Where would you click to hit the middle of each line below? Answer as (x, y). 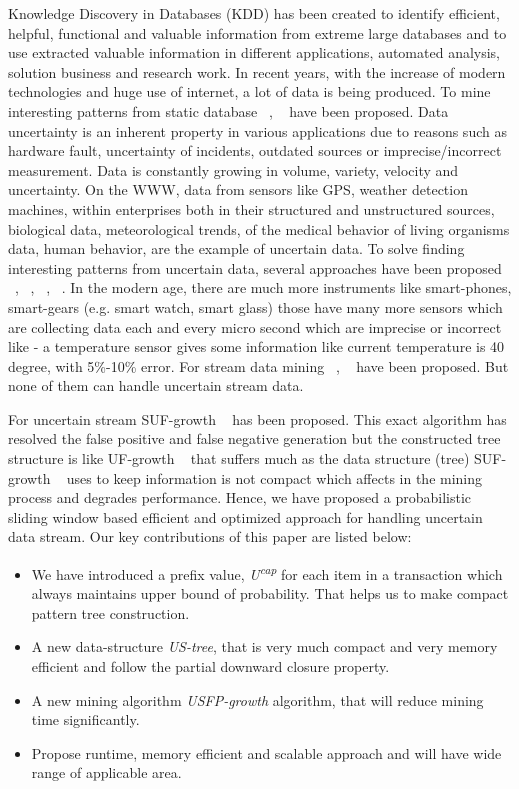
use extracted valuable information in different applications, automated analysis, (254, 52)
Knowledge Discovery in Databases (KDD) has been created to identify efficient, (254, 13)
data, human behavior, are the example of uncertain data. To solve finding (236, 248)
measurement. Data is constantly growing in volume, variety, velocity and (233, 169)
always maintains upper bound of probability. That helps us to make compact (270, 593)
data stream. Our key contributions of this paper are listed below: (210, 536)
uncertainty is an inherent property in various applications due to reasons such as (257, 130)
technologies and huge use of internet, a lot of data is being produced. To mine (249, 91)
